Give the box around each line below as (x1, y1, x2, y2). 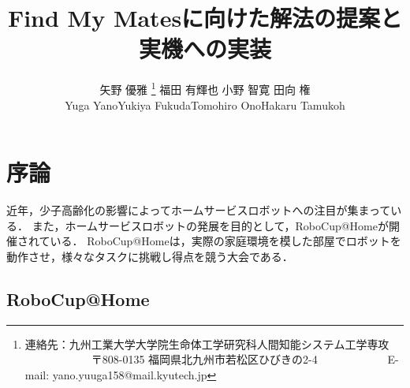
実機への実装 (138, 32, 271, 65)
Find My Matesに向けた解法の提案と (7, 2, 403, 34)
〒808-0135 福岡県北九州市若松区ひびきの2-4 (91, 351, 318, 367)
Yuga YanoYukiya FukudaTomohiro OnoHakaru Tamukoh (65, 96, 345, 113)
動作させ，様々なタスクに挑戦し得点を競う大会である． (6, 248, 293, 264)
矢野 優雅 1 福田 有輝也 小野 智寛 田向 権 (99, 79, 311, 97)
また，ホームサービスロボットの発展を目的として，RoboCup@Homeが (32, 217, 389, 233)
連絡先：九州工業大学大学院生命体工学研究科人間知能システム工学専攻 (24, 335, 389, 352)
